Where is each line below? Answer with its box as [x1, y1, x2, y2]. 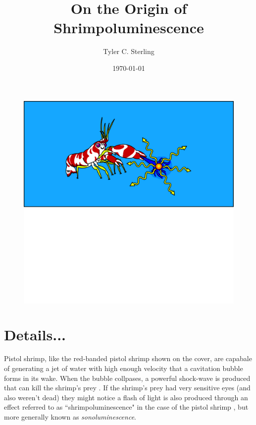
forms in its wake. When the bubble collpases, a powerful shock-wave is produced [4, 372, 251, 383]
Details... [4, 324, 66, 345]
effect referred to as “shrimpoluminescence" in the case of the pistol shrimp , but [4, 402, 249, 412]
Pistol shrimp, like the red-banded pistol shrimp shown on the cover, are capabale [4, 353, 252, 364]
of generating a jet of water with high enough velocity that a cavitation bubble [4, 363, 243, 373]
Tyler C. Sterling [103, 46, 154, 56]
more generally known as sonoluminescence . [4, 411, 136, 422]
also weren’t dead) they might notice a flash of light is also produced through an [4, 392, 248, 402]
